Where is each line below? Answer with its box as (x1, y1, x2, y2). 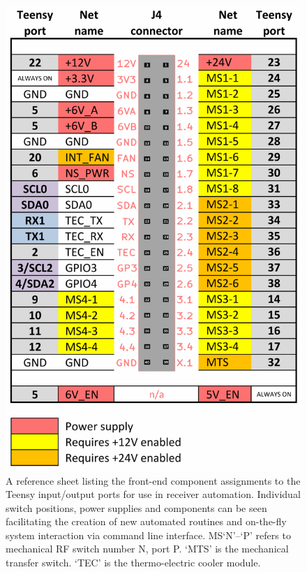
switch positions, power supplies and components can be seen (6, 500, 267, 515)
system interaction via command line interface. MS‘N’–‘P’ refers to (6, 527, 291, 542)
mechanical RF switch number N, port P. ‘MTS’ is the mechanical (6, 541, 289, 556)
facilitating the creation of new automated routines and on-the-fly (6, 514, 287, 529)
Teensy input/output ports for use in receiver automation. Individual (6, 487, 301, 501)
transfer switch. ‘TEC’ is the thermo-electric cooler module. (6, 555, 261, 570)
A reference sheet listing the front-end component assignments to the (6, 473, 301, 487)
